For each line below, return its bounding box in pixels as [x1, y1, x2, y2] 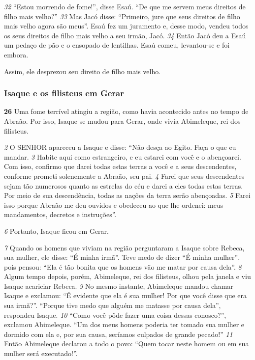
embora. [4, 49, 29, 59]
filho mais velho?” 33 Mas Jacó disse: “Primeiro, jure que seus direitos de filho [4, 11, 240, 21]
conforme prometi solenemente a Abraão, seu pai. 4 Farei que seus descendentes [4, 170, 245, 181]
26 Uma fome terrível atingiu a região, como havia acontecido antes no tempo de [4, 106, 249, 116]
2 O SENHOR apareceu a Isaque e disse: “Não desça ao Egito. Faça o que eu [4, 142, 236, 152]
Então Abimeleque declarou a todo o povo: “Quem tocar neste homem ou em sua [4, 338, 249, 349]
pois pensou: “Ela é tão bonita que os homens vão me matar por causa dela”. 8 [4, 261, 242, 272]
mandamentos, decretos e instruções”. [4, 209, 117, 220]
